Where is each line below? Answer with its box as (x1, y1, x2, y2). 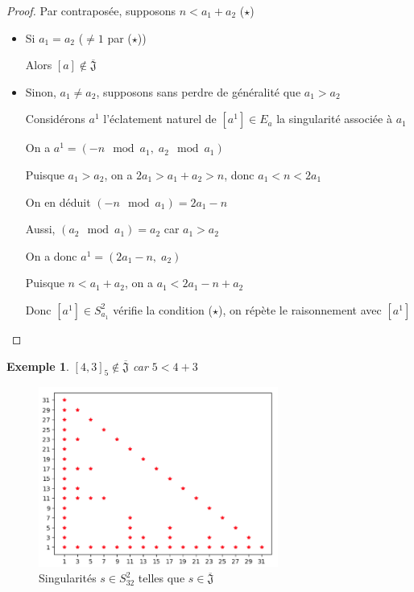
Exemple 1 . (6, 357, 69, 374)
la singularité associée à (276, 110, 392, 127)
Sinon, (25, 83, 56, 100)
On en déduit (25, 193, 91, 210)
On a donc (25, 247, 77, 264)
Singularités (39, 569, 97, 586)
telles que (138, 569, 185, 586)
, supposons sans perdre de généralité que (96, 83, 301, 100)
